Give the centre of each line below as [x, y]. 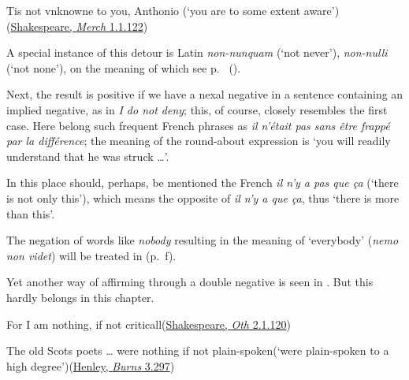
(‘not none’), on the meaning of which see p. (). [124, 67]
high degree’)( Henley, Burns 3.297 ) [91, 365]
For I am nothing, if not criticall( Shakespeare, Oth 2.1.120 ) [149, 324]
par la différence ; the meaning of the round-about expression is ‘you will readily [199, 141]
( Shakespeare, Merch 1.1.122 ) [77, 26]
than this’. [31, 213]
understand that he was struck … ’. [88, 156]
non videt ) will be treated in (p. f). [91, 255]
